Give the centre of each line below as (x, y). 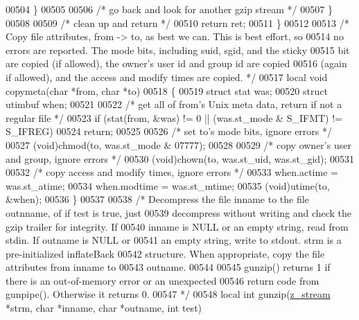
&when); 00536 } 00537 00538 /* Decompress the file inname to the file (157, 199)
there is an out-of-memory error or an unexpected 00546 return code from (163, 280)
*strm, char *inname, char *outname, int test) (104, 308)
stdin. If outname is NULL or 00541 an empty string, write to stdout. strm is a (174, 240)
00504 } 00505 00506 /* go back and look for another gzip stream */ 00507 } (169, 9)
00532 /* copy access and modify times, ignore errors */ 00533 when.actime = (172, 172)
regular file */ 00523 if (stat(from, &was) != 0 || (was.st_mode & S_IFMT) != (174, 117)
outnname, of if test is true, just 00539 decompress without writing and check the (179, 212)
